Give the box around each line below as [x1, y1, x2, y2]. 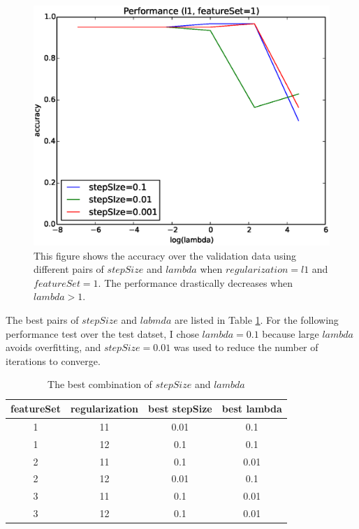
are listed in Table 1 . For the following [174, 313, 339, 327]
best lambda [221, 401, 282, 416]
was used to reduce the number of [173, 340, 318, 355]
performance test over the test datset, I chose [6, 326, 199, 341]
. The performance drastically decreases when [98, 275, 293, 290]
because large [262, 326, 319, 341]
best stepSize [148, 401, 212, 416]
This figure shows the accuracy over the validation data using [34, 248, 297, 262]
